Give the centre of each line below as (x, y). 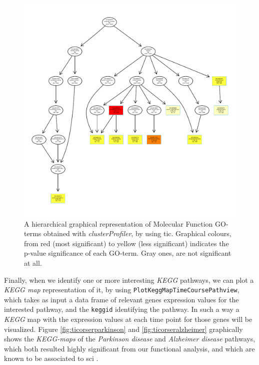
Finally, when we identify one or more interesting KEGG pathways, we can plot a (129, 280)
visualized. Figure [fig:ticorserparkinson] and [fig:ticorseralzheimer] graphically (123, 329)
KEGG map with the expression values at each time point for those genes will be (128, 319)
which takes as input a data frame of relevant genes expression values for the (121, 299)
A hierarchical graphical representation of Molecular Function (118, 223)
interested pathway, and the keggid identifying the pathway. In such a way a (122, 309)
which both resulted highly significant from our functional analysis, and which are (129, 348)
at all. (33, 262)
